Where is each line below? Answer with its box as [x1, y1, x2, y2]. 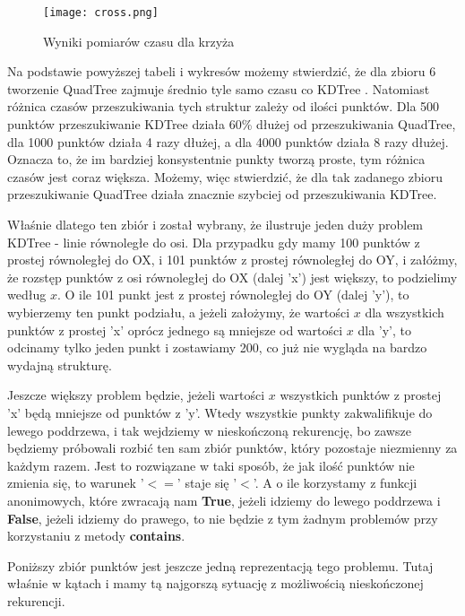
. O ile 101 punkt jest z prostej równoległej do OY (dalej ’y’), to [56, 285, 409, 304]
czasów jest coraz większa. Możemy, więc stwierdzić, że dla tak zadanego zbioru [7, 167, 443, 186]
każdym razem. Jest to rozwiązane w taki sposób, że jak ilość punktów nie [7, 455, 415, 474]
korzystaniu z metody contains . [7, 526, 185, 545]
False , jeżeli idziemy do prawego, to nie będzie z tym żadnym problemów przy [7, 508, 438, 527]
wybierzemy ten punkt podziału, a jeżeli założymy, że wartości [7, 302, 350, 321]
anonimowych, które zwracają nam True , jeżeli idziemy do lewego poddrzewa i [7, 490, 441, 509]
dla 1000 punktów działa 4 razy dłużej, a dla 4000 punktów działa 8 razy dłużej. [7, 132, 449, 151]
